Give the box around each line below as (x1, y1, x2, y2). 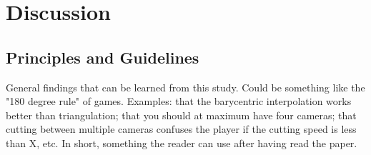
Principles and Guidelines (6, 46, 199, 68)
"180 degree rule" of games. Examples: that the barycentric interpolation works (6, 94, 352, 109)
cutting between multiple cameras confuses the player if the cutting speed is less (6, 121, 357, 136)
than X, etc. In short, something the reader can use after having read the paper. (6, 135, 357, 150)
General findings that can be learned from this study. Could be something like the (6, 79, 365, 94)
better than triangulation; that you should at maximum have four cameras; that (6, 107, 357, 122)
